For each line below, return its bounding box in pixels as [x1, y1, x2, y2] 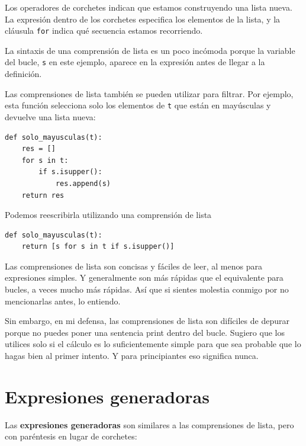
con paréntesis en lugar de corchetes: [5, 430, 137, 442]
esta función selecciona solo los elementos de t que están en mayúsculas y [5, 99, 271, 111]
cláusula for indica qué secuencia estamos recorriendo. [5, 24, 203, 37]
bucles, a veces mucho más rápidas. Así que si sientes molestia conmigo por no [5, 283, 289, 296]
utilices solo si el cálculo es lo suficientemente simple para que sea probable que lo [5, 338, 301, 350]
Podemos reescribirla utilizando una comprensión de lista [5, 208, 212, 221]
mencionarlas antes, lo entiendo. [5, 294, 121, 307]
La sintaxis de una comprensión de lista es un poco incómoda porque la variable [5, 44, 295, 56]
